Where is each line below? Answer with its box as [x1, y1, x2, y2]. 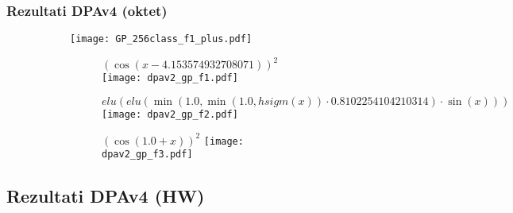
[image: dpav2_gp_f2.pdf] [102, 109, 238, 121]
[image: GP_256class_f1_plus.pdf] [70, 33, 253, 45]
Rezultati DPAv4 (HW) [6, 184, 205, 208]
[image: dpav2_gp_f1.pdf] [102, 72, 238, 84]
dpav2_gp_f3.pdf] [102, 149, 193, 161]
